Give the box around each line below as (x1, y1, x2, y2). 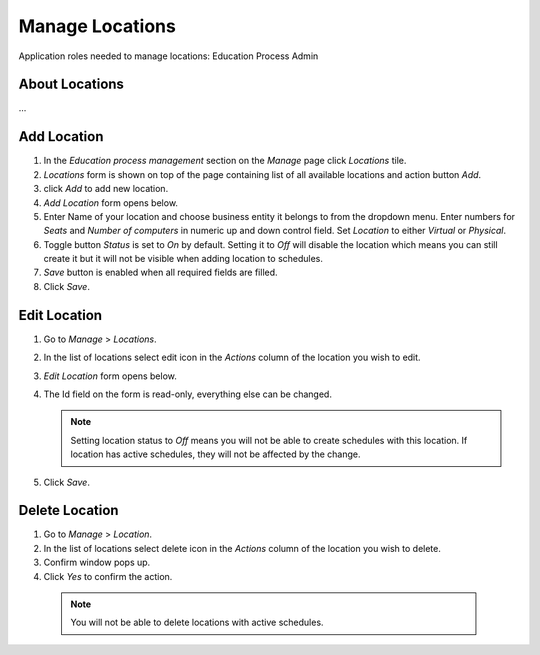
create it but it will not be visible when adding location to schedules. (43, 253, 324, 265)
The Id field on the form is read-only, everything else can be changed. (43, 388, 332, 400)
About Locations (18, 76, 125, 93)
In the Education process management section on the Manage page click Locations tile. (43, 155, 407, 167)
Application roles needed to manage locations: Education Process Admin (18, 50, 319, 62)
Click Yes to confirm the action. (43, 570, 173, 582)
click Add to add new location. (43, 183, 169, 195)
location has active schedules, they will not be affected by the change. (70, 448, 361, 460)
